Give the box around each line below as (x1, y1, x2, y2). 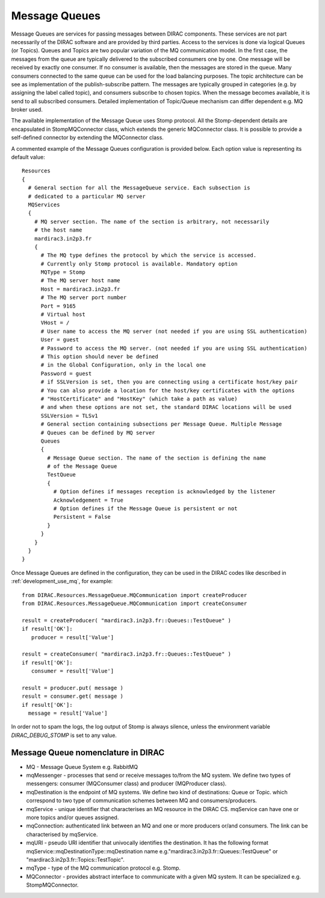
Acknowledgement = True (53, 496, 123, 504)
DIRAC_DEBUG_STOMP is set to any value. (11, 732, 117, 739)
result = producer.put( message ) (22, 685, 123, 691)
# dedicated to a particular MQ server (28, 193, 146, 200)
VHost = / (40, 320, 70, 326)
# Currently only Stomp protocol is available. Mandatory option (40, 260, 238, 267)
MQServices (28, 201, 60, 208)
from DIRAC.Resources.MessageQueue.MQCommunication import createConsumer (22, 600, 247, 607)
